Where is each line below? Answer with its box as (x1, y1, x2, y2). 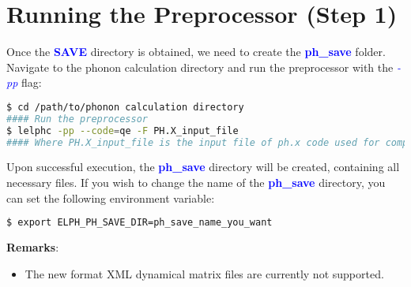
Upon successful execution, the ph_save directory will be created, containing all (6, 158, 400, 175)
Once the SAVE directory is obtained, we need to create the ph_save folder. (6, 43, 386, 60)
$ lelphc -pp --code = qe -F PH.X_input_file (6, 125, 239, 136)
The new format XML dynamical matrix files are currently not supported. (25, 265, 384, 281)
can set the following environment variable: (6, 189, 215, 206)
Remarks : (6, 239, 59, 255)
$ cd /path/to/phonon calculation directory (6, 101, 244, 113)
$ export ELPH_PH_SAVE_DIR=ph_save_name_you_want (6, 217, 273, 229)
